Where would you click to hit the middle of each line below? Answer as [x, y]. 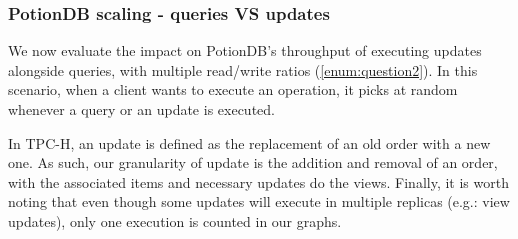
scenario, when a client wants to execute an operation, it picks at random [233, 89]
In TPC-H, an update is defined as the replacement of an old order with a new [249, 142]
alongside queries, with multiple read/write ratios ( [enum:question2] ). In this [243, 69]
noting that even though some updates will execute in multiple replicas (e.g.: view [259, 201]
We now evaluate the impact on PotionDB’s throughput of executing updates [245, 50]
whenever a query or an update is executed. [141, 109]
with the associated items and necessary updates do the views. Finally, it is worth [258, 181]
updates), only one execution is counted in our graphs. [175, 220]
